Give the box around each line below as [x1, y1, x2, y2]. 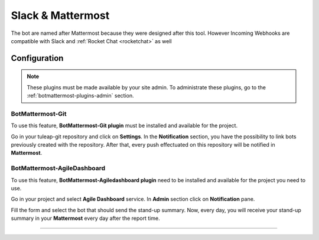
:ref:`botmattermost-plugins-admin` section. [27, 92, 134, 99]
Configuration [11, 53, 64, 63]
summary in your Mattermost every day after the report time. [11, 215, 160, 222]
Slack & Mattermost [11, 9, 110, 22]
